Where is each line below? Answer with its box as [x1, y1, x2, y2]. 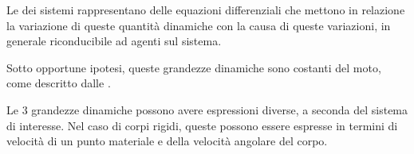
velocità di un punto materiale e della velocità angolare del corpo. [6, 133, 328, 149]
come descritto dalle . [6, 75, 111, 91]
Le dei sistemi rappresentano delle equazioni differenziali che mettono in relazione [6, 2, 405, 17]
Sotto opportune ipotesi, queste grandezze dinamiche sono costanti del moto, [6, 59, 381, 75]
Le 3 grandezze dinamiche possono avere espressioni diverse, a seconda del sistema [6, 101, 408, 117]
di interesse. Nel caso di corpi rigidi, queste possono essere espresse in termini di [6, 117, 398, 133]
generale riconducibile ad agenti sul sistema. [6, 33, 222, 49]
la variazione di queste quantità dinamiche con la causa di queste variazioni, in [6, 17, 391, 33]
